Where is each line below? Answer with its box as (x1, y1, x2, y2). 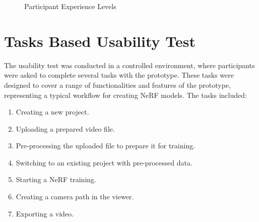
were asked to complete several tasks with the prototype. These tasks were (4, 70, 234, 80)
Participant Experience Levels (24, 1, 116, 11)
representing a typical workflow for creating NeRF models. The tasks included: (4, 89, 247, 100)
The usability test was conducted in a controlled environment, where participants (4, 60, 255, 70)
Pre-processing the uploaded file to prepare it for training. (16, 140, 196, 151)
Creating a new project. (16, 106, 89, 117)
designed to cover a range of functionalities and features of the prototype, (4, 79, 231, 90)
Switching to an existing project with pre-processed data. (16, 157, 192, 168)
